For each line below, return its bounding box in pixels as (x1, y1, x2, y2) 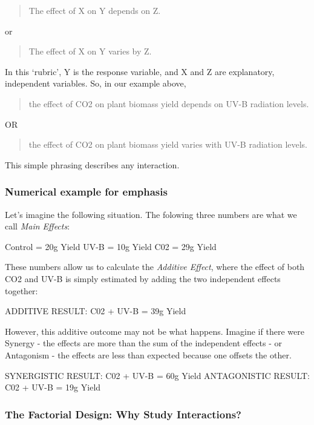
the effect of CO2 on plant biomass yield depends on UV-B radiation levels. (28, 97, 309, 110)
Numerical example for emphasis (5, 184, 168, 199)
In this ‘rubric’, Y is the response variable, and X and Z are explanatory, (5, 65, 275, 77)
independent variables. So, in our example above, (5, 77, 186, 90)
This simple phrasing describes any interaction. (5, 158, 180, 171)
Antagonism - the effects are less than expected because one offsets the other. (5, 348, 292, 361)
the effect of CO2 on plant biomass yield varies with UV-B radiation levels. (28, 138, 308, 151)
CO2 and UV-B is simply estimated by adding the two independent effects (5, 272, 281, 285)
